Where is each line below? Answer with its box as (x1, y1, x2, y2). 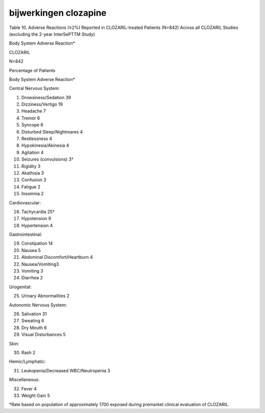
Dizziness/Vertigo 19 (21, 101, 63, 108)
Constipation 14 (21, 241, 53, 247)
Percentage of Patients (9, 67, 56, 73)
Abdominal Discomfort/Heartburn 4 (21, 254, 93, 260)
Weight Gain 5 (21, 392, 50, 398)
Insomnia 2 (21, 191, 44, 196)
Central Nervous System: (9, 85, 60, 91)
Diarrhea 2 (21, 275, 43, 281)
